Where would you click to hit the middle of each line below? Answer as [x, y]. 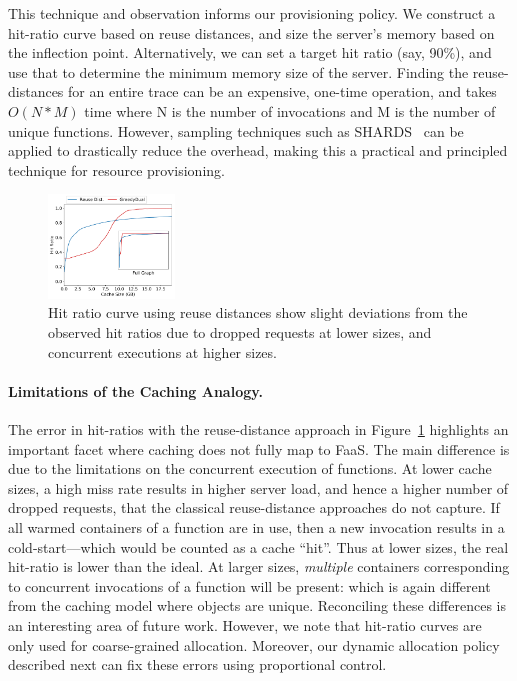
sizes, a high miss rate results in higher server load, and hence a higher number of [258, 487]
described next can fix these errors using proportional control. [197, 664]
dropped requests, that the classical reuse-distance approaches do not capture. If [254, 507]
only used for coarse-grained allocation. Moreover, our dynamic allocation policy [254, 644]
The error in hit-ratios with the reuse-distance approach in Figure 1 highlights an [258, 428]
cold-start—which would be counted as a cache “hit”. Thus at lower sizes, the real [258, 546]
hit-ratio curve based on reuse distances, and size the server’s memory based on [251, 32]
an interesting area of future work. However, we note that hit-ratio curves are [245, 624]
